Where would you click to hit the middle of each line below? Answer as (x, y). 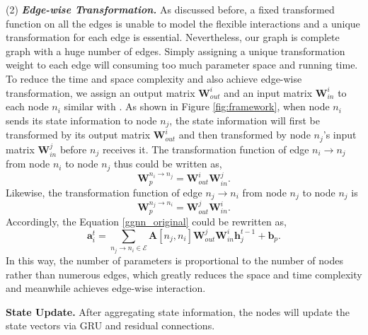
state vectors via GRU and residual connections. (110, 325)
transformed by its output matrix (78, 135)
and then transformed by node (245, 135)
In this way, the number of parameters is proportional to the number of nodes (174, 260)
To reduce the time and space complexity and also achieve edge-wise (154, 78)
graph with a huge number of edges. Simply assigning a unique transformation (176, 51)
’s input (340, 135)
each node (27, 106)
